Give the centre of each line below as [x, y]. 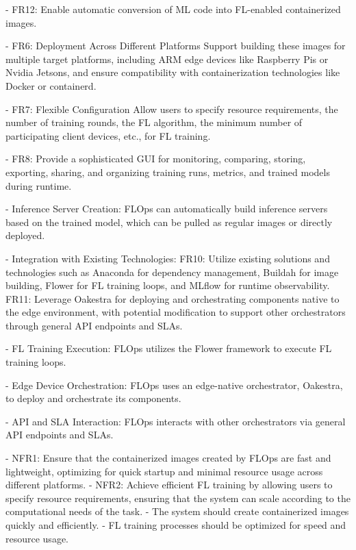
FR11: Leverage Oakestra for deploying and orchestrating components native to [173, 298]
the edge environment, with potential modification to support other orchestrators [176, 312]
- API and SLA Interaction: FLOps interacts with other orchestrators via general [176, 421]
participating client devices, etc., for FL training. [108, 135]
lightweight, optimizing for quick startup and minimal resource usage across [164, 471]
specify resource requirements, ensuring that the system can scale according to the [178, 498]
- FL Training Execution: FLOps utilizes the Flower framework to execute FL [169, 348]
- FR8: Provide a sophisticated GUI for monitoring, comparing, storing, [156, 159]
